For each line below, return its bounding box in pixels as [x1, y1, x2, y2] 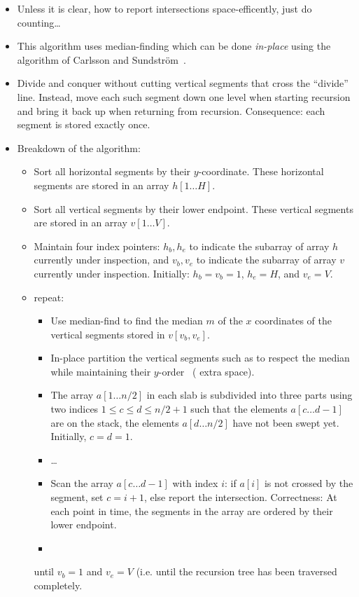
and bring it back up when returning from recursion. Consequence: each [17, 103, 325, 118]
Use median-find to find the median [50, 313, 203, 328]
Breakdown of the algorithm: [17, 140, 141, 155]
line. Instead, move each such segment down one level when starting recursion [17, 89, 351, 104]
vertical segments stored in [50, 327, 165, 341]
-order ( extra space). [158, 364, 255, 378]
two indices [50, 402, 99, 416]
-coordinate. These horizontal [198, 164, 324, 179]
